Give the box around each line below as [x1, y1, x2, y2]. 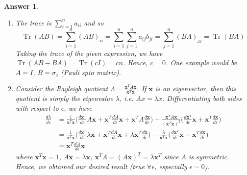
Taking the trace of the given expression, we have [15, 48, 163, 58]
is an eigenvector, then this [155, 83, 237, 94]
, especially [154, 161, 187, 171]
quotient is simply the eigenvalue [15, 93, 113, 103]
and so [84, 17, 104, 27]
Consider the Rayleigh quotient [15, 83, 108, 94]
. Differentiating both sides [162, 93, 242, 103]
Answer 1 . [4, 1, 38, 11]
